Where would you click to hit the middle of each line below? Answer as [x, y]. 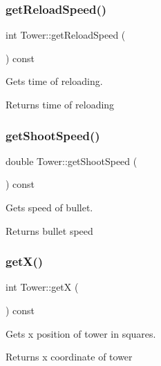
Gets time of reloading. [54, 81]
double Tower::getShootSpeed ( [72, 161]
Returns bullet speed [49, 230]
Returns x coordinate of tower [69, 357]
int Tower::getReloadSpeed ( [66, 35]
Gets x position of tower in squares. [81, 333]
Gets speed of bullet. [49, 207]
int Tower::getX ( [42, 287]
